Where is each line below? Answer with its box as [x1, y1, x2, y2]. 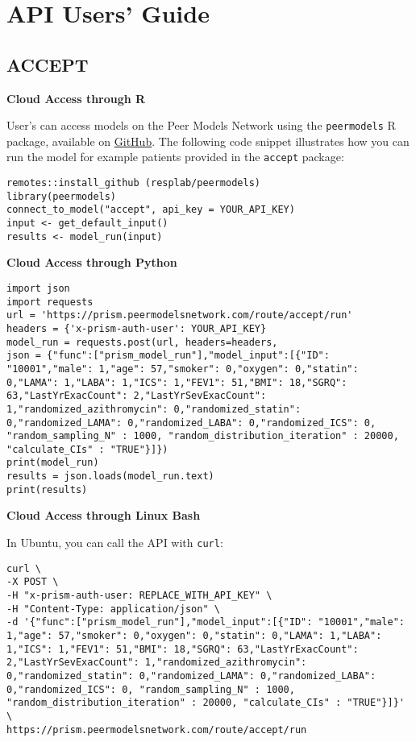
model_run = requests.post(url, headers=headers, [6, 336, 278, 348]
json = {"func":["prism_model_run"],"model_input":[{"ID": [6, 350, 330, 362]
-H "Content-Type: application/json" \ [6, 603, 220, 615]
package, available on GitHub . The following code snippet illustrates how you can [6, 132, 410, 149]
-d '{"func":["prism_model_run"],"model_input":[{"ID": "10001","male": [6, 616, 405, 628]
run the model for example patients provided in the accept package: [6, 148, 344, 165]
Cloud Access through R [6, 89, 146, 106]
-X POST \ [6, 576, 59, 588]
